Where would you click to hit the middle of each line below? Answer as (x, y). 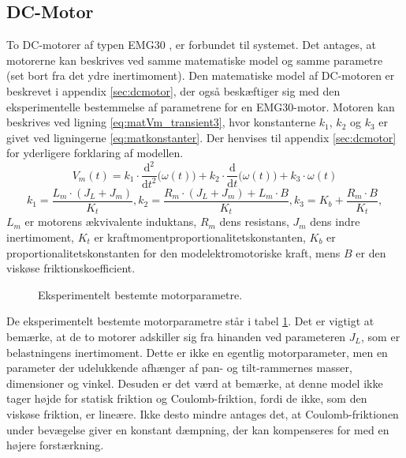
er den (371, 252)
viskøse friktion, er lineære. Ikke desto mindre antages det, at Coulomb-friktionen (203, 413)
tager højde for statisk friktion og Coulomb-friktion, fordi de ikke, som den (187, 398)
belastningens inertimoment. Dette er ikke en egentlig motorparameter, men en (197, 352)
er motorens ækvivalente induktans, (111, 221)
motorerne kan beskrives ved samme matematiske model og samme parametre (195, 60)
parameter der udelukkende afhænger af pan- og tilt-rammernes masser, (179, 368)
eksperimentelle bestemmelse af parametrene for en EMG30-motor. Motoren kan (201, 106)
